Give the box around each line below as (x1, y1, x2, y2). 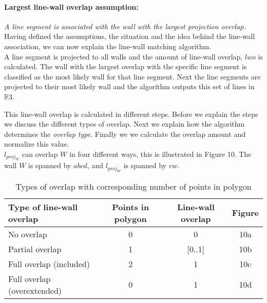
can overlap (22, 148, 58, 159)
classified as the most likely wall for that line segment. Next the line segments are (4, 71, 261, 82)
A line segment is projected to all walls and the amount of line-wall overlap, (4, 51, 243, 62)
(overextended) (8, 284, 62, 296)
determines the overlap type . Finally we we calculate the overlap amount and (4, 128, 246, 139)
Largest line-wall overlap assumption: (4, 1, 139, 12)
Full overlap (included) (8, 257, 90, 270)
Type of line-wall (8, 200, 78, 213)
